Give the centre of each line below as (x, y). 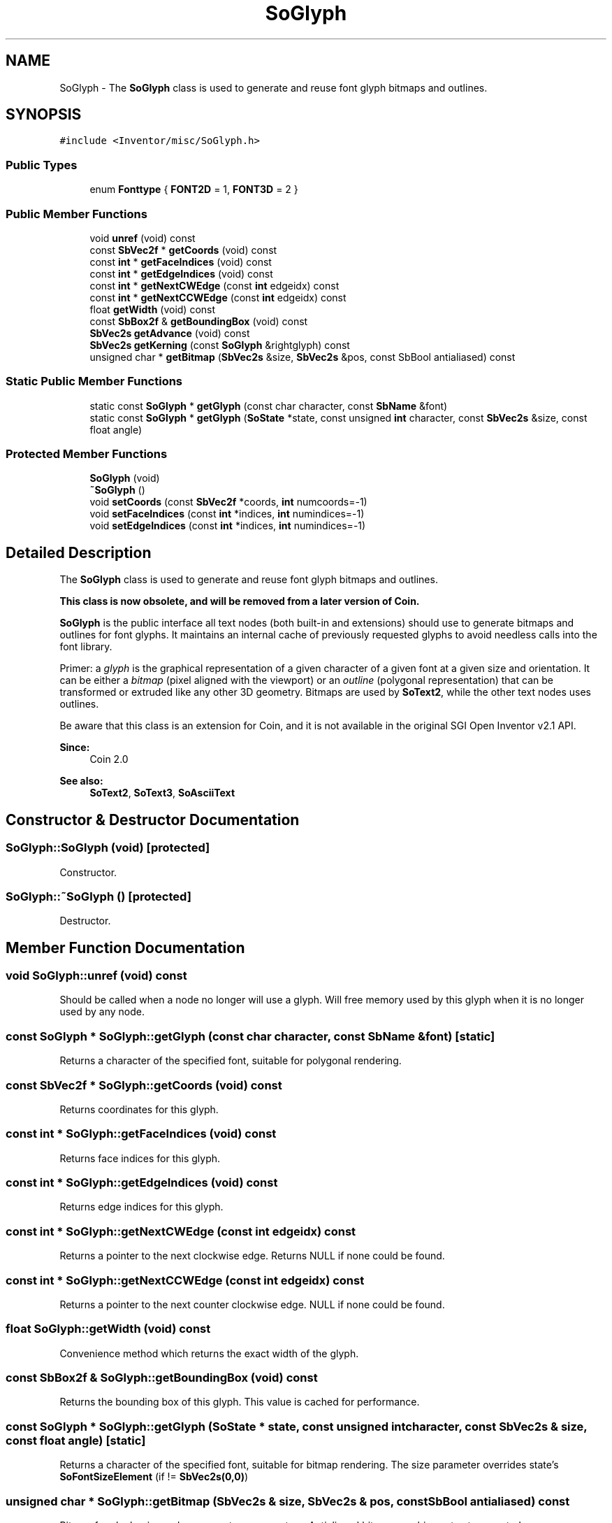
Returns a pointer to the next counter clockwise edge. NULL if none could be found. (252, 1304)
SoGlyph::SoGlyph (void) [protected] (108, 848)
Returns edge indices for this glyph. (141, 1207)
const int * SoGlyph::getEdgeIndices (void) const (142, 1183)
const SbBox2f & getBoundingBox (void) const (199, 321)
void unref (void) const (143, 238)
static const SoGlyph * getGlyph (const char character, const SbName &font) (269, 406)
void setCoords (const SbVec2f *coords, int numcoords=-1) (228, 502)
